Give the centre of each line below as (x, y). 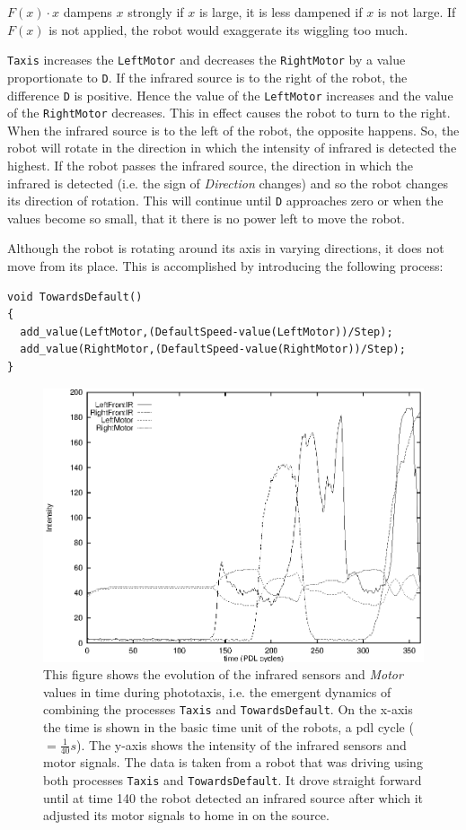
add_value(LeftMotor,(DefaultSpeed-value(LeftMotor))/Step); (207, 332)
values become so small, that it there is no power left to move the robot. (206, 218)
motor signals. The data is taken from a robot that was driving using (233, 762)
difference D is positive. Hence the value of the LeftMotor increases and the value (230, 95)
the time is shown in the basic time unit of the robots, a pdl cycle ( (229, 727)
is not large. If (417, 12)
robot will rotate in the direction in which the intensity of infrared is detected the (232, 148)
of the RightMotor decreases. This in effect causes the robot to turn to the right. (229, 113)
